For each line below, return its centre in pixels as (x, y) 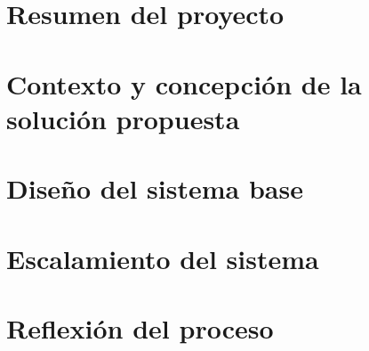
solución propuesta (123, 118)
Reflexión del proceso (140, 327)
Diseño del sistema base (155, 188)
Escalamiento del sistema (163, 258)
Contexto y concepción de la (184, 83)
